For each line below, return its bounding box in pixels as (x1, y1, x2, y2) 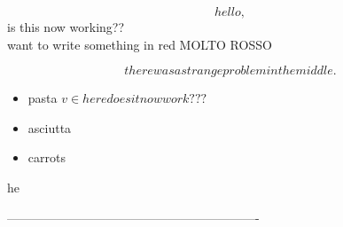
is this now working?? (7, 18, 125, 35)
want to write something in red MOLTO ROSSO (7, 35, 272, 53)
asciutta (27, 118, 72, 137)
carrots (27, 148, 66, 167)
